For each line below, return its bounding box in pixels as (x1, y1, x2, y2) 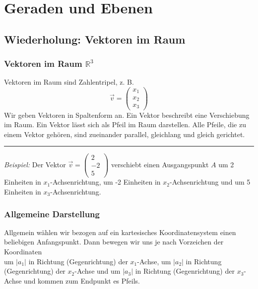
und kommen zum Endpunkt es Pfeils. (24, 275, 140, 286)
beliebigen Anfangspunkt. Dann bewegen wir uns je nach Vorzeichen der (4, 237, 224, 247)
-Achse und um (74, 266, 121, 276)
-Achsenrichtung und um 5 (170, 177, 251, 187)
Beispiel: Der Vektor (4, 159, 66, 169)
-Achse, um (137, 256, 171, 266)
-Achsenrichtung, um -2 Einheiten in (50, 177, 161, 187)
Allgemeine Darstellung (4, 207, 100, 220)
